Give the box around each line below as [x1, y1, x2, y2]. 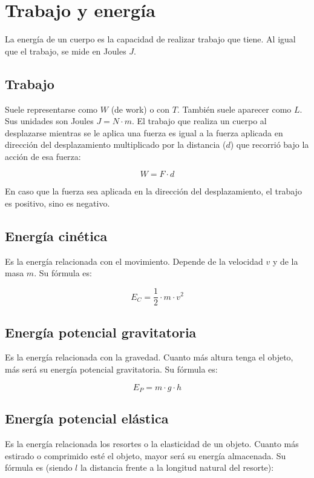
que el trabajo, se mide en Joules [5, 44, 126, 57]
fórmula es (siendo [5, 461, 73, 474]
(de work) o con [111, 102, 170, 115]
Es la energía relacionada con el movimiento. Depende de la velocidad [5, 254, 263, 267]
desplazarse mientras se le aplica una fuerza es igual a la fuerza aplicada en [5, 126, 283, 139]
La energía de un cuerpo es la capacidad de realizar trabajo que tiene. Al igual [5, 33, 296, 45]
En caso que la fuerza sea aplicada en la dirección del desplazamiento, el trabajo [5, 185, 302, 198]
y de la [272, 254, 298, 267]
